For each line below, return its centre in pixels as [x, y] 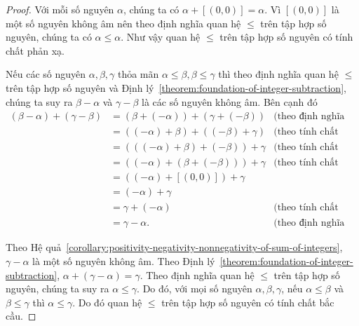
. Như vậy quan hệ [161, 37]
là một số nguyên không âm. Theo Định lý [124, 261]
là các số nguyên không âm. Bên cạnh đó [230, 101]
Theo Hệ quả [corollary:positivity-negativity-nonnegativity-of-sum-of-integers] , [174, 247]
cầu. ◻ [21, 316]
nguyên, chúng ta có [49, 37]
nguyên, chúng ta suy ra [57, 288]
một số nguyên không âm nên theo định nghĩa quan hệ [123, 23]
